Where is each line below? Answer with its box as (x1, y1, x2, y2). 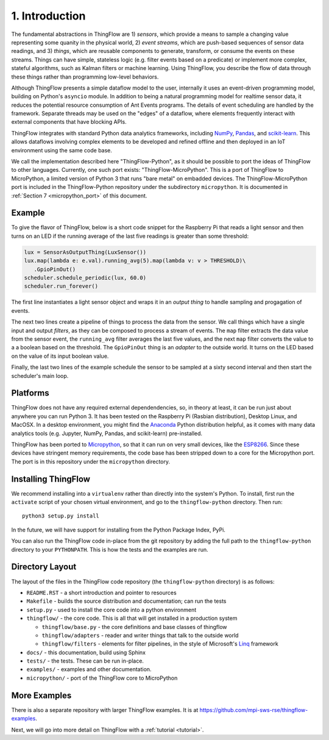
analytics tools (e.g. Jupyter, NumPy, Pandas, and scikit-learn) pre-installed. (11, 430, 203, 437)
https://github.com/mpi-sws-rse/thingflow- (199, 706, 308, 713)
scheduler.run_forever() (24, 283, 99, 290)
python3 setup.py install (22, 513, 100, 519)
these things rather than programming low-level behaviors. (11, 73, 159, 80)
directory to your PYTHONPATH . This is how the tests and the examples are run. (11, 546, 208, 553)
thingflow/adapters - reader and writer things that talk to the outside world (41, 631, 239, 639)
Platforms (11, 388, 49, 399)
